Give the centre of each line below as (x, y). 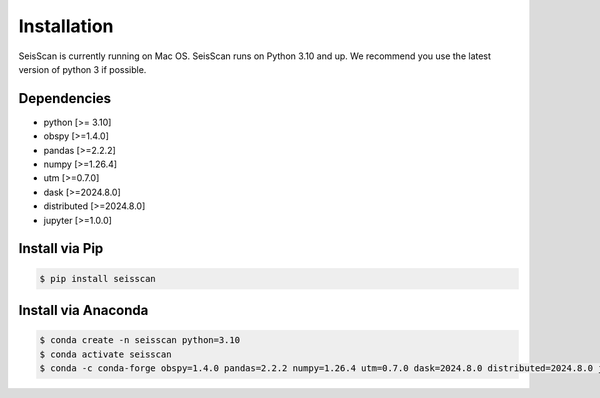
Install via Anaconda (83, 310)
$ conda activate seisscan (105, 354)
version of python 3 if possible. (82, 69)
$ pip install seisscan (98, 278)
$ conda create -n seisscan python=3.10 (139, 340)
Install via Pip (61, 248)
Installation (66, 26)
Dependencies (65, 98)
